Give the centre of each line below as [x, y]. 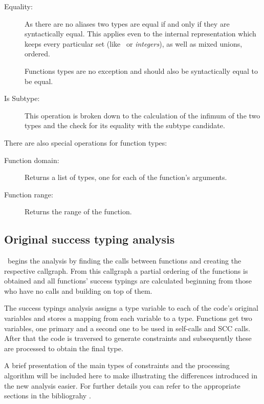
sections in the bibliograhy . [48, 396]
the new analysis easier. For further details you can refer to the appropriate [122, 385]
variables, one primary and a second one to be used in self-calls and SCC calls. [127, 328]
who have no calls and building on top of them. [78, 290]
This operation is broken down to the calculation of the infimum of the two [142, 115]
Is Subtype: [22, 98]
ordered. [37, 54]
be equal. [39, 81]
